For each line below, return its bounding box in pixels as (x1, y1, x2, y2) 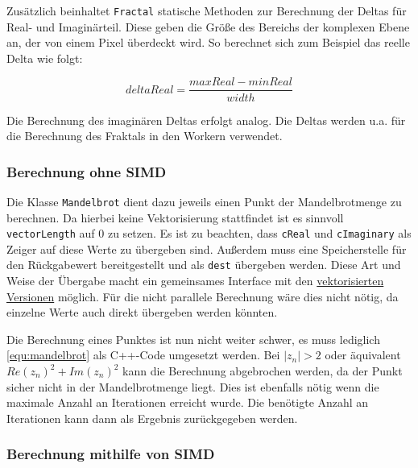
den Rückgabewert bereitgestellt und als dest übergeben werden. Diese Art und (6, 256, 401, 273)
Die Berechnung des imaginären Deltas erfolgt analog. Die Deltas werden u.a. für (6, 111, 406, 128)
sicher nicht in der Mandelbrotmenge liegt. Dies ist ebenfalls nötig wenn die (6, 378, 379, 395)
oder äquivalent (325, 346, 401, 363)
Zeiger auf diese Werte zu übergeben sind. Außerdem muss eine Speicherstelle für (6, 240, 407, 257)
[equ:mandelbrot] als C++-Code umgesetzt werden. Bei (6, 346, 280, 363)
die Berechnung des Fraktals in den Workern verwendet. (6, 127, 283, 144)
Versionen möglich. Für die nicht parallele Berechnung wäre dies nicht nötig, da (6, 288, 399, 304)
